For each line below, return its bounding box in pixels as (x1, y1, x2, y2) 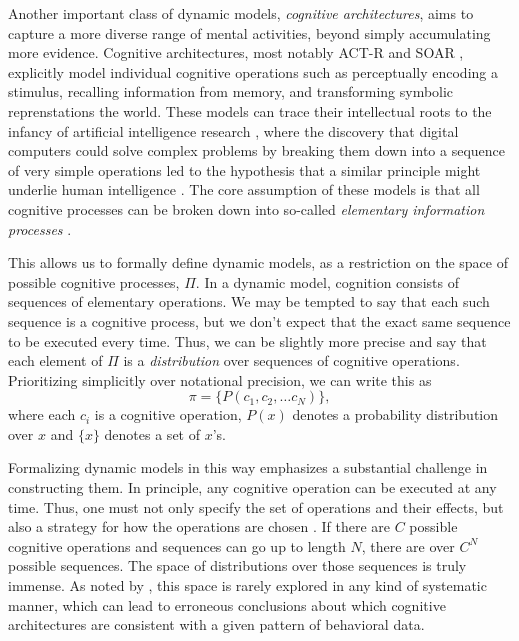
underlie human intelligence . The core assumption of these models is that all (8, 179, 480, 200)
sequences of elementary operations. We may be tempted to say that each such (8, 291, 490, 312)
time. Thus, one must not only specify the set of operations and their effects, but (8, 496, 504, 517)
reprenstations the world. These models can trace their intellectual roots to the (8, 100, 492, 121)
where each (8, 404, 76, 425)
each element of (8, 350, 103, 371)
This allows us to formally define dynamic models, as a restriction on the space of (8, 252, 508, 273)
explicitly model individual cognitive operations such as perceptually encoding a (8, 61, 498, 82)
